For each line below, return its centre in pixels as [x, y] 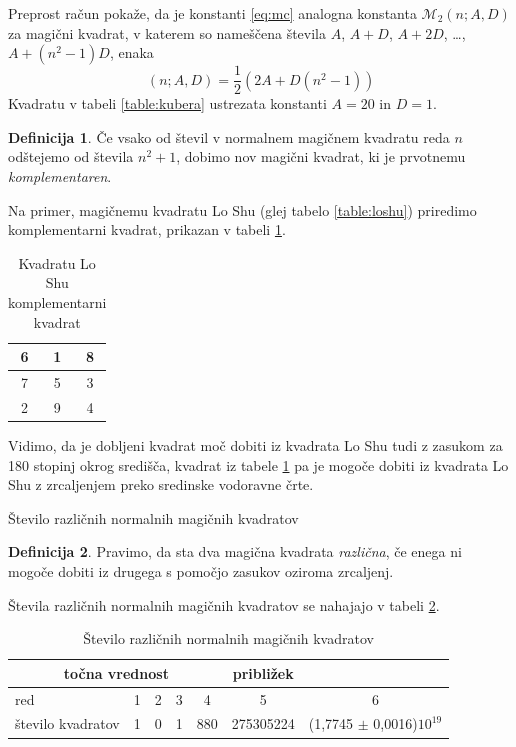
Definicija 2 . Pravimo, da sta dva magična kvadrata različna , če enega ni [235, 551]
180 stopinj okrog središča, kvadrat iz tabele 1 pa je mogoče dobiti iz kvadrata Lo [258, 464]
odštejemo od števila [71, 156]
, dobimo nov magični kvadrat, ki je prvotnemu [321, 156]
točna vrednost [116, 672]
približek [263, 672]
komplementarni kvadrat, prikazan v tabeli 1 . [147, 229]
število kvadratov [67, 723]
